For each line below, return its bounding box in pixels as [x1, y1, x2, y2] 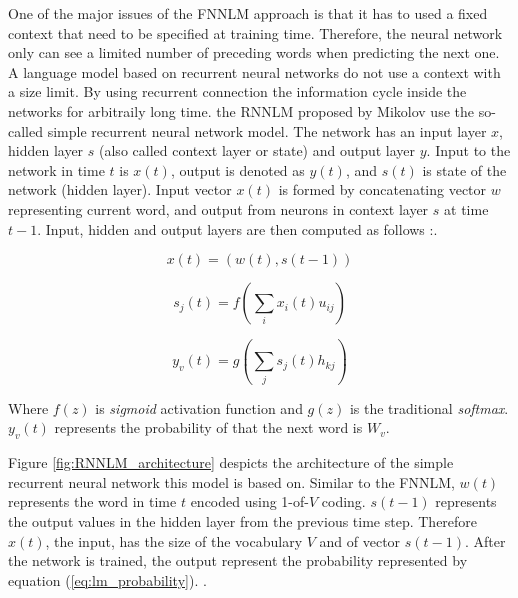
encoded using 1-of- [190, 491, 309, 512]
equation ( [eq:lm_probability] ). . [8, 569, 207, 590]
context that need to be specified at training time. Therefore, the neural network [8, 22, 503, 43]
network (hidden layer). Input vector [8, 179, 232, 200]
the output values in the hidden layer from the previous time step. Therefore [8, 511, 478, 532]
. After [464, 530, 506, 551]
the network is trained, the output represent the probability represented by [8, 550, 468, 571]
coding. [321, 491, 366, 512]
